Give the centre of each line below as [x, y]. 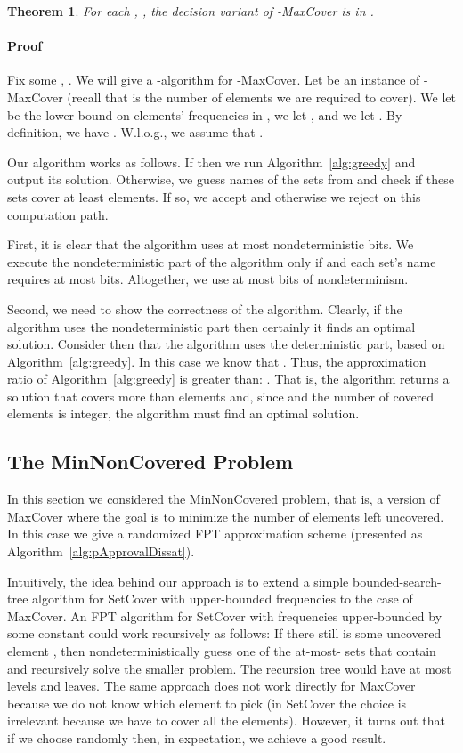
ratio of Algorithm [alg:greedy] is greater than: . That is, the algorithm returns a [228, 379]
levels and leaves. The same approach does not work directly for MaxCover [211, 686]
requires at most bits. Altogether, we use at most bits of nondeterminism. [208, 279]
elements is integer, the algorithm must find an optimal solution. [183, 413]
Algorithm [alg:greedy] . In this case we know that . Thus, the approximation [217, 361]
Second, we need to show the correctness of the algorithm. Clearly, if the [205, 308]
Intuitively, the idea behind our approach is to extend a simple [178, 581]
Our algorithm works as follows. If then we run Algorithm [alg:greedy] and [211, 162]
